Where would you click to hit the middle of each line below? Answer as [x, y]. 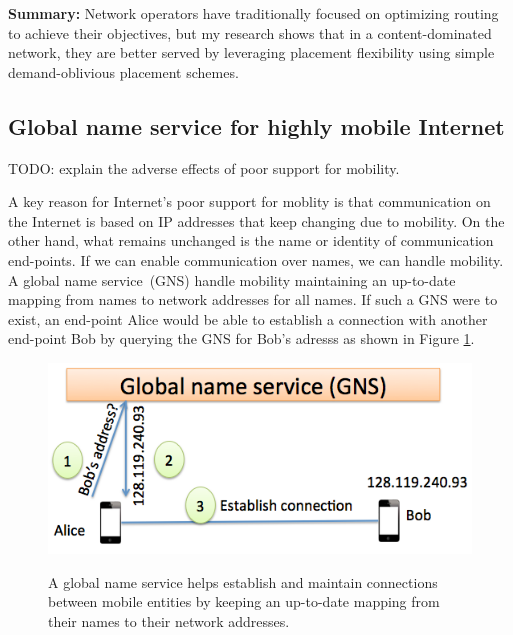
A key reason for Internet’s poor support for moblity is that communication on [249, 201]
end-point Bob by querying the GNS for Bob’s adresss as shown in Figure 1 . [241, 338]
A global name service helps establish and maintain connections [243, 581]
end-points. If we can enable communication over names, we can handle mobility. [256, 259]
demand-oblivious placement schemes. [123, 71]
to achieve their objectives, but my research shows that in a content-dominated [250, 32]
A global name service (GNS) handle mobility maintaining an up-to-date [232, 279]
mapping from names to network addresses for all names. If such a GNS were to [253, 299]
